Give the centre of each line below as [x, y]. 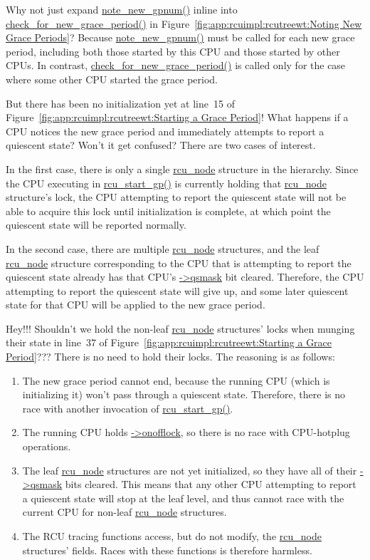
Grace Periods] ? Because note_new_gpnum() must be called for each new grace [180, 37]
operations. [47, 446]
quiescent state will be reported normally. [96, 225]
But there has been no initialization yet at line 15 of [120, 103]
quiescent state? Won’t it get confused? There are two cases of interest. [161, 145]
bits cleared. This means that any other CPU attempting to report [211, 484]
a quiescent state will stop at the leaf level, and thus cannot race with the [183, 498]
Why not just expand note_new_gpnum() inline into [122, 9]
